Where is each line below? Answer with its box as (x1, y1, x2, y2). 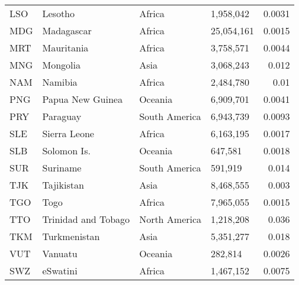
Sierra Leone (42, 127, 94, 140)
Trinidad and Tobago (42, 212, 130, 226)
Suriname (42, 161, 82, 174)
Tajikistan (42, 178, 84, 192)
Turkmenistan (42, 229, 100, 243)
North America (139, 212, 202, 226)
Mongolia (42, 58, 81, 72)
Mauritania (42, 41, 89, 54)
